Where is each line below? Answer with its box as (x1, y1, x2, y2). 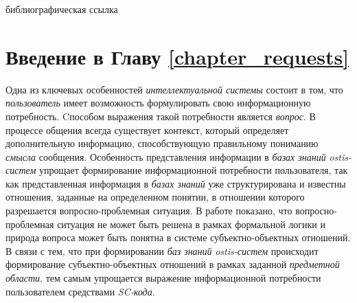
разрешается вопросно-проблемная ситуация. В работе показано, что (5, 203, 292, 218)
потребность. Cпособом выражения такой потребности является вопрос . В (5, 109, 316, 123)
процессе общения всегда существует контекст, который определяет (5, 122, 289, 137)
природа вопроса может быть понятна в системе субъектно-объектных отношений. (5, 230, 351, 245)
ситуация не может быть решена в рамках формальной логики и (57, 216, 325, 231)
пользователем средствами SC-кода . (5, 284, 155, 298)
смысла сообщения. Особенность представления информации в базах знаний (5, 149, 326, 164)
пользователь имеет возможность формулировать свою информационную (5, 96, 311, 110)
